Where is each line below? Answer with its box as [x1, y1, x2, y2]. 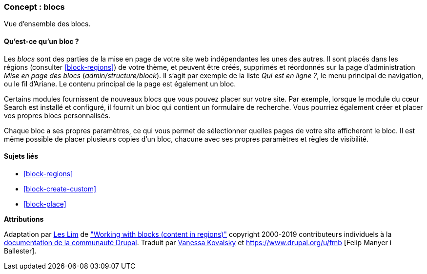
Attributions [4, 214, 44, 223]
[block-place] [23, 199, 66, 208]
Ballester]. [4, 246, 37, 255]
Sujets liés [4, 152, 38, 161]
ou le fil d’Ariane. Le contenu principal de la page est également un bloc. [4, 79, 236, 88]
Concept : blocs [4, 2, 65, 12]
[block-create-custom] [23, 184, 97, 193]
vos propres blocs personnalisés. [4, 111, 111, 120]
